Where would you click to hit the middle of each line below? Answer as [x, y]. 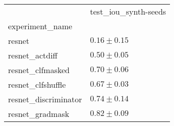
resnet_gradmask [39, 114]
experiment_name [40, 26]
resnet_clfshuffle [37, 84]
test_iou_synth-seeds [128, 11]
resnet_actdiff [33, 55]
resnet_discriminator [45, 99]
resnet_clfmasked [39, 70]
